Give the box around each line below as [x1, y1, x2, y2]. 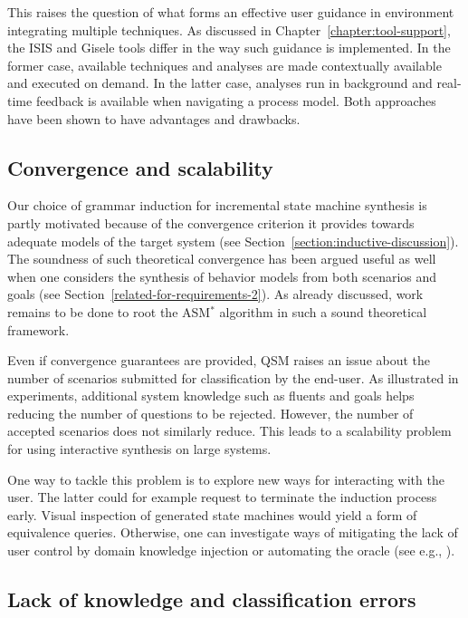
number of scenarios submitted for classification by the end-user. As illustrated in [7, 368, 459, 387]
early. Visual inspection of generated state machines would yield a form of [7, 505, 417, 524]
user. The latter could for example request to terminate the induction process [7, 488, 437, 507]
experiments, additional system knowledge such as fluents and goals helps [7, 386, 415, 405]
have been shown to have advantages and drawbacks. [7, 109, 301, 128]
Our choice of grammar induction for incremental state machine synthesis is [7, 196, 427, 215]
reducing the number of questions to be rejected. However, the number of [7, 403, 414, 422]
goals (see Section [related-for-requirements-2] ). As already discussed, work [7, 285, 424, 304]
